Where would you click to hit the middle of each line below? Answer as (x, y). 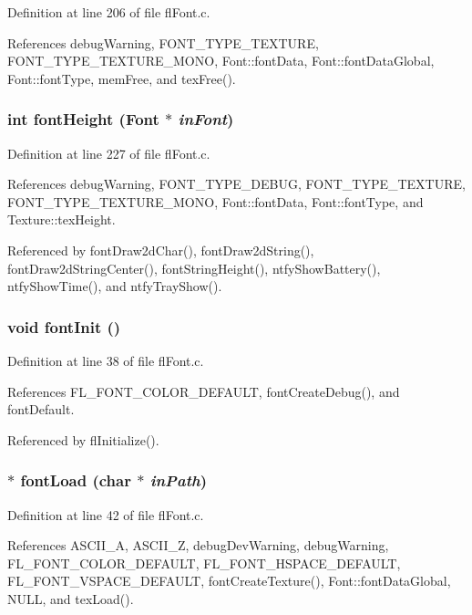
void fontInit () (64, 326)
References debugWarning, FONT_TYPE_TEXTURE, (163, 42)
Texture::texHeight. (62, 219)
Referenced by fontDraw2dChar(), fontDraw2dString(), (161, 250)
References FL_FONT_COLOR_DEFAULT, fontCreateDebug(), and (204, 391)
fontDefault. (41, 409)
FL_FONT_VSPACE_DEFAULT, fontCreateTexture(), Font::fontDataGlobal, (229, 581)
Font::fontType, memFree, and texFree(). (122, 78)
